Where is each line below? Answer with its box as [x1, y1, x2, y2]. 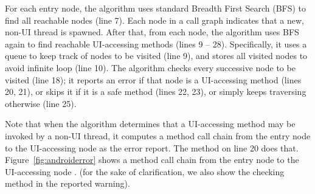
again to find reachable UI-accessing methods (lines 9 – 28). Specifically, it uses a [5, 37, 307, 50]
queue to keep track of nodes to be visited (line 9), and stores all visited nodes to [5, 49, 308, 62]
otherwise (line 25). [5, 97, 77, 109]
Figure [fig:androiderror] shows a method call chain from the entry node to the [5, 153, 299, 166]
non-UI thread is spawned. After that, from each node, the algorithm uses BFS [5, 26, 299, 38]
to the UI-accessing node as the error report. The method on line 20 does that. [5, 141, 299, 154]
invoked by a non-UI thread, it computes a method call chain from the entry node [5, 129, 311, 142]
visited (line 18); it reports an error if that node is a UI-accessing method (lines [5, 73, 302, 86]
